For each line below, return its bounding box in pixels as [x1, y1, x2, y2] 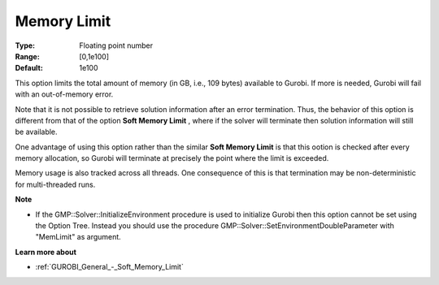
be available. [15, 127, 58, 137]
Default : [15, 63, 44, 73]
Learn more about [15, 247, 77, 257]
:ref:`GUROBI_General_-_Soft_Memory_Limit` [35, 262, 185, 272]
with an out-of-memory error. [15, 89, 114, 99]
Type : [15, 41, 36, 50]
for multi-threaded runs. [15, 179, 96, 189]
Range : [15, 51, 40, 61]
